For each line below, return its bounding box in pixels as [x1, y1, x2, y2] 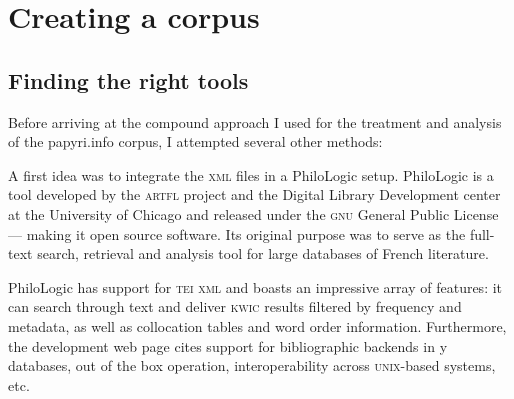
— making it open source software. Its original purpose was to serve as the [8, 223, 466, 244]
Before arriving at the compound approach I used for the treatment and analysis [8, 111, 502, 132]
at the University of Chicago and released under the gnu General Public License [8, 203, 499, 224]
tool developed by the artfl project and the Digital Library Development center [8, 184, 501, 205]
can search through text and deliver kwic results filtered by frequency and [8, 296, 462, 317]
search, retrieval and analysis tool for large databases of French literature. [37, 243, 489, 264]
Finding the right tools [8, 64, 249, 95]
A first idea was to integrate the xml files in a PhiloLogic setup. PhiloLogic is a [8, 164, 494, 185]
